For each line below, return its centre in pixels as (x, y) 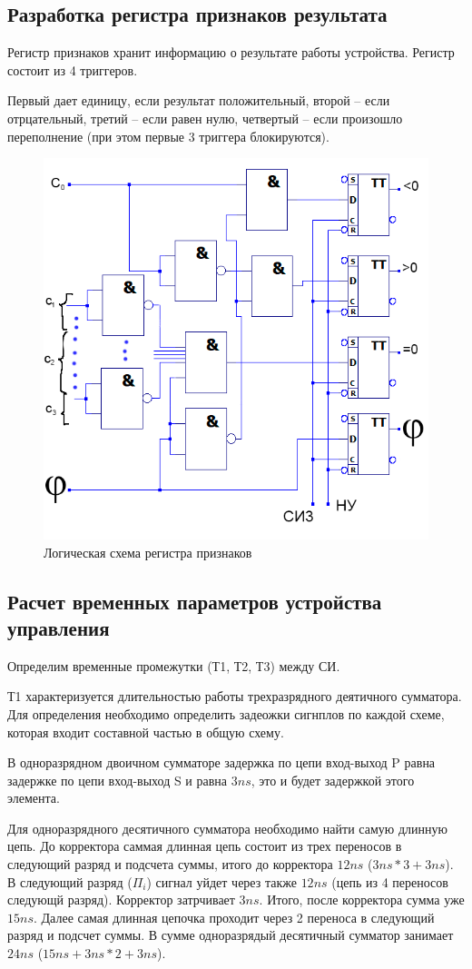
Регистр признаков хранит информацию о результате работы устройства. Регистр (231, 52)
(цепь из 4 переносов (390, 881)
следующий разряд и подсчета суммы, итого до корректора (170, 864)
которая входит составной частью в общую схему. (146, 732)
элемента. (34, 798)
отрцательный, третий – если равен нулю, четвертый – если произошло (205, 118)
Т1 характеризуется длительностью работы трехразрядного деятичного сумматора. (235, 696)
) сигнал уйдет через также (221, 881)
